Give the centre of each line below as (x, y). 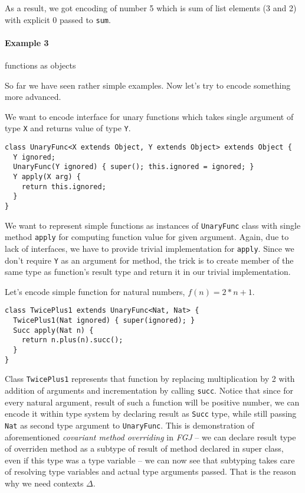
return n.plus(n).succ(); (72, 340)
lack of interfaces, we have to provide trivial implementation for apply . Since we (150, 248)
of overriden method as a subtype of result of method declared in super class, (144, 448)
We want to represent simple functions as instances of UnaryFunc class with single (153, 225)
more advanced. (33, 97)
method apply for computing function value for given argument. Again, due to (147, 237)
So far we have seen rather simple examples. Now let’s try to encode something (148, 85)
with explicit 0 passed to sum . (58, 19)
